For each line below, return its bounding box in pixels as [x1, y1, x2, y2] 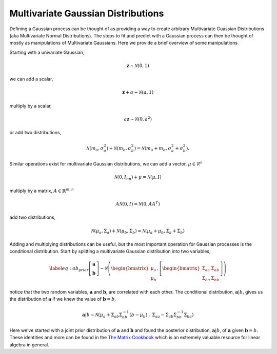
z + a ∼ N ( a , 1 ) [122, 90, 154, 95]
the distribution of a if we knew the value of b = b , [9, 296, 116, 302]
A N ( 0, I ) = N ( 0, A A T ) [115, 200, 160, 207]
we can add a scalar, [9, 76, 53, 82]
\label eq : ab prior [49, 265, 89, 273]
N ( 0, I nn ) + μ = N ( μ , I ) [114, 174, 162, 181]
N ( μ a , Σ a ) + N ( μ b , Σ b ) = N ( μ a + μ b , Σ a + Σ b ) [91, 228, 185, 235]
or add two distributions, [9, 130, 62, 136]
